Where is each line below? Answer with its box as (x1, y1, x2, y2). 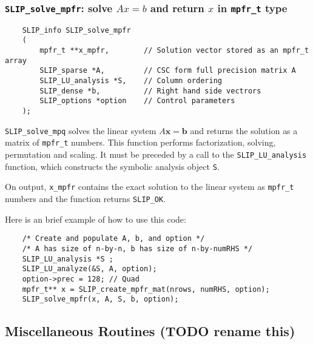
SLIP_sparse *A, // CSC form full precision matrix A (39, 66, 296, 75)
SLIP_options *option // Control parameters (39, 96, 235, 106)
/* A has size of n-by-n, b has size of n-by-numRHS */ (22, 244, 253, 253)
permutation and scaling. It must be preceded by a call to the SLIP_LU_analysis (5, 148, 307, 160)
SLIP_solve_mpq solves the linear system (5, 124, 156, 137)
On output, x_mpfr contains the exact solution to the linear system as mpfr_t (5, 180, 294, 193)
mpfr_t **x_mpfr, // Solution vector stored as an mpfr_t (39, 46, 309, 55)
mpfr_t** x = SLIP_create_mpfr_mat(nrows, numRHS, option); (22, 285, 270, 294)
